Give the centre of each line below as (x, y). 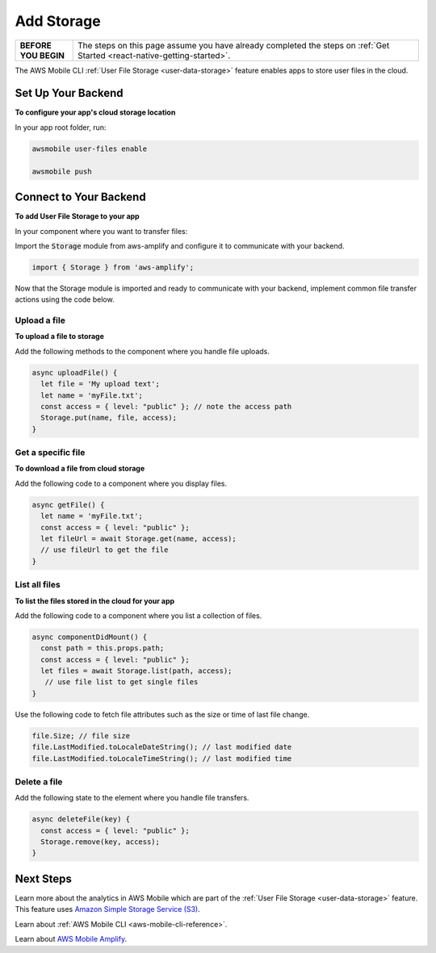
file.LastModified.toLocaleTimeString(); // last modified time (162, 758)
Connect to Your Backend (80, 197)
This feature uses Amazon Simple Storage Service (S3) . (108, 909)
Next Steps (43, 878)
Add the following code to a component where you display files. (121, 483)
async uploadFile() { (75, 372)
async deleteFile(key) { (81, 819)
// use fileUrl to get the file (105, 550)
